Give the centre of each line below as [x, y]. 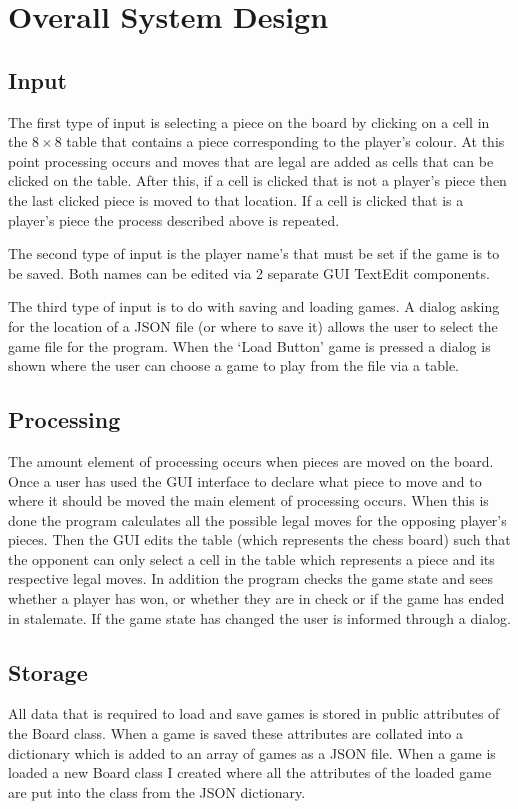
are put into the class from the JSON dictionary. [157, 791]
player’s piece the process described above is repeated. [174, 219]
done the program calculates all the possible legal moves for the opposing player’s [257, 519]
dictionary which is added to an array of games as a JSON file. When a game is [252, 752]
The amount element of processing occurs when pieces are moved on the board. [251, 460]
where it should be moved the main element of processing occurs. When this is [248, 500]
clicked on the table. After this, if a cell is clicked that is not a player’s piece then [257, 180]
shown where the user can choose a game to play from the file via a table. [234, 365]
